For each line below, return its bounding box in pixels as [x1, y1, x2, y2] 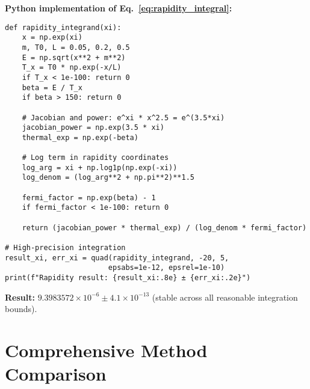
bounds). [5, 302, 37, 315]
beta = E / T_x [22, 83, 82, 92]
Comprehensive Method [5, 338, 208, 363]
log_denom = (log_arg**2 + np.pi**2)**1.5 [22, 173, 194, 182]
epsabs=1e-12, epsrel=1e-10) [108, 263, 225, 272]
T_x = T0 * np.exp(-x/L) [22, 63, 122, 72]
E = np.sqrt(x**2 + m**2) [22, 53, 126, 62]
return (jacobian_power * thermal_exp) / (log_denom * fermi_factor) [22, 223, 307, 232]
